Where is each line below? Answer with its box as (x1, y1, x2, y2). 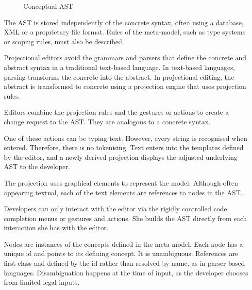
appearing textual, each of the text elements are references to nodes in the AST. (4, 187, 243, 197)
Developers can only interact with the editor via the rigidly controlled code (4, 204, 227, 214)
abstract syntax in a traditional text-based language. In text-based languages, (4, 62, 235, 72)
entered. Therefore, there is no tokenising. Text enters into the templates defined (4, 142, 244, 153)
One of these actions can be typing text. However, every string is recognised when (4, 133, 247, 143)
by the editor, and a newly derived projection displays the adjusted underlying (4, 152, 237, 162)
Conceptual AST (23, 1, 73, 11)
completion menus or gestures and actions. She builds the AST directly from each (4, 213, 247, 223)
